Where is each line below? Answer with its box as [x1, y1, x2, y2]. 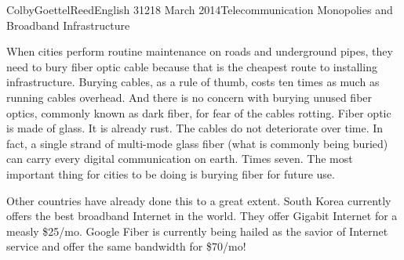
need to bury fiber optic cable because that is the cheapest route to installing [6, 58, 377, 74]
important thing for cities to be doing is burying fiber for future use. [6, 165, 335, 182]
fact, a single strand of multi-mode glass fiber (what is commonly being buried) [6, 135, 388, 151]
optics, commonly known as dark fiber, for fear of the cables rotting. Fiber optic [6, 104, 391, 121]
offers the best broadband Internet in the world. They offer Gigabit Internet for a [6, 208, 398, 224]
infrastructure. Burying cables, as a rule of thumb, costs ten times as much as [6, 74, 380, 90]
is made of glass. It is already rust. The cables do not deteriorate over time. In [6, 120, 384, 136]
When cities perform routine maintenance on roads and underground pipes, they [6, 43, 393, 60]
